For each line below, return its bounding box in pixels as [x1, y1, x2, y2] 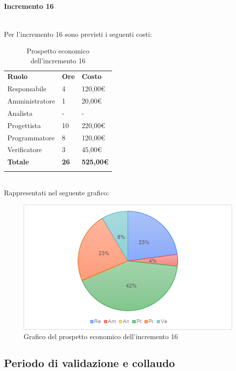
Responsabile [7, 83, 47, 94]
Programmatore [7, 132, 55, 142]
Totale [7, 157, 29, 167]
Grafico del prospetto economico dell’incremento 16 [24, 331, 178, 342]
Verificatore [7, 144, 42, 155]
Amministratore [7, 96, 55, 106]
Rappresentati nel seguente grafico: [4, 187, 109, 198]
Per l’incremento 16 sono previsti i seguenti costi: [4, 29, 152, 39]
